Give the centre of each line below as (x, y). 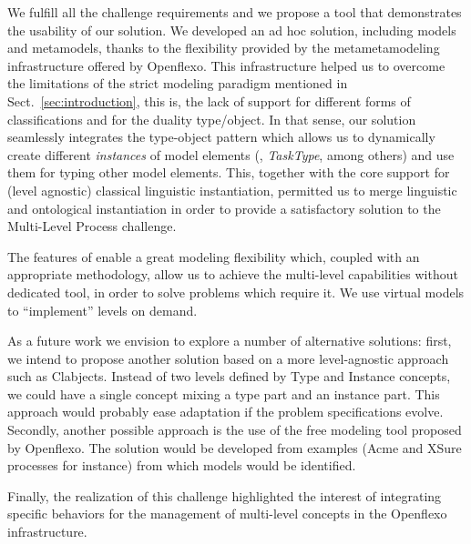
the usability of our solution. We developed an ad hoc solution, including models (232, 30)
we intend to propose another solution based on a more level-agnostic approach (228, 358)
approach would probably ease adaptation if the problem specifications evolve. (225, 412)
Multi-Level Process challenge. (92, 226)
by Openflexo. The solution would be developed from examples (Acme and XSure (235, 447)
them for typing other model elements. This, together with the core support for (229, 172)
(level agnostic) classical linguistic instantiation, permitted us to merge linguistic (232, 190)
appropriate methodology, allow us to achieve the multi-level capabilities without (233, 274)
